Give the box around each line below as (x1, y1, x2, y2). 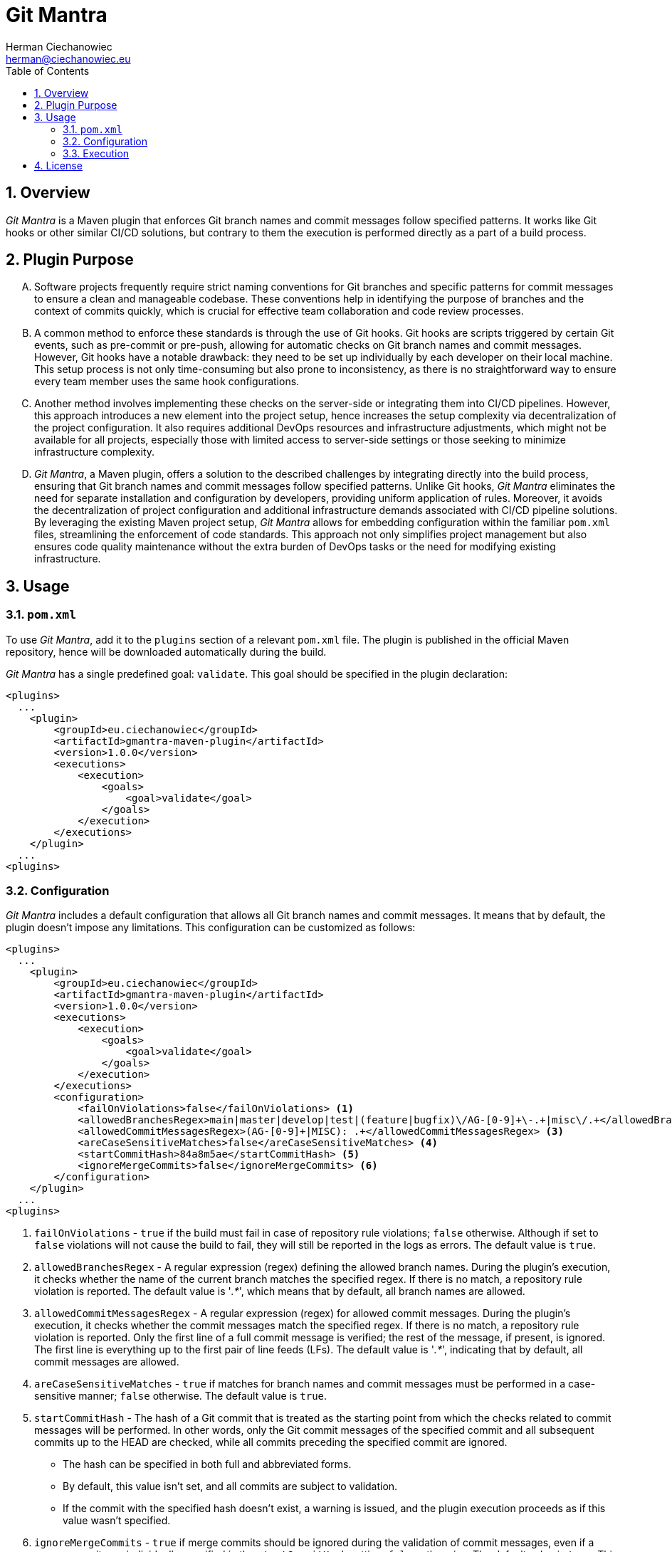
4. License (34, 159, 83, 172)
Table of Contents (6, 64, 90, 77)
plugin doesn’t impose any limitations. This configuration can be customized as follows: (6, 921, 416, 934)
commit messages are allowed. (34, 1356, 179, 1368)
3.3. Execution (63, 147, 130, 159)
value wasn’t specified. (63, 1514, 171, 1527)
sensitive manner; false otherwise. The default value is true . (34, 1390, 327, 1402)
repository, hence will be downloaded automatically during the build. (6, 645, 327, 658)
